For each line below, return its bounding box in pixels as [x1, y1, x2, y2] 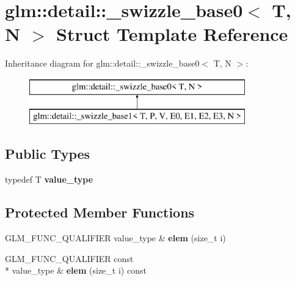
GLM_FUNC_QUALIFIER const [5, 252, 134, 265]
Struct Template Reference [56, 21, 288, 46]
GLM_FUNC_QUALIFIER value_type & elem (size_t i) [5, 232, 226, 244]
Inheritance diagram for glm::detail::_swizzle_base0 [5, 57, 200, 70]
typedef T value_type [5, 173, 93, 186]
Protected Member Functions [5, 203, 195, 222]
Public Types [5, 144, 90, 163]
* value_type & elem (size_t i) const [5, 264, 147, 277]
